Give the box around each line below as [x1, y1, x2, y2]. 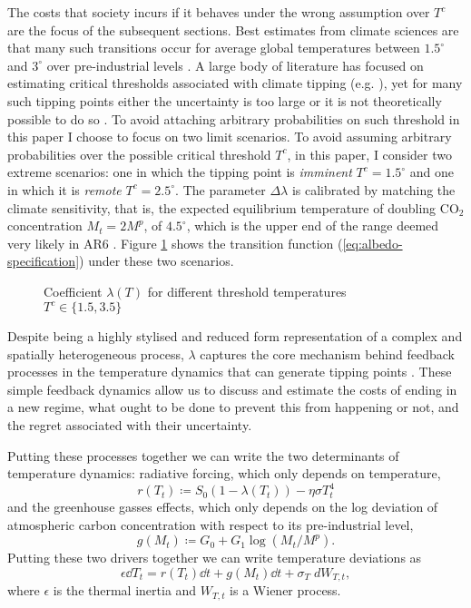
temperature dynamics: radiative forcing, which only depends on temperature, [7, 464, 441, 483]
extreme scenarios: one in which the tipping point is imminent [7, 162, 352, 181]
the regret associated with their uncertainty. [7, 415, 252, 434]
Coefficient [44, 281, 103, 300]
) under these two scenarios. [79, 251, 234, 270]
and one [409, 162, 455, 181]
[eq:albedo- [342, 233, 403, 252]
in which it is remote [7, 180, 122, 199]
